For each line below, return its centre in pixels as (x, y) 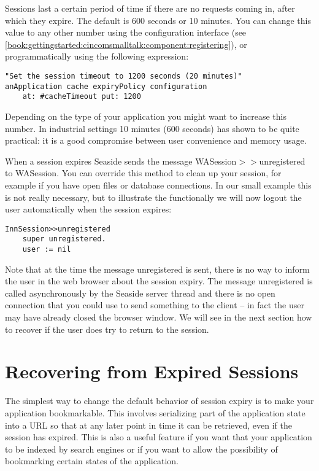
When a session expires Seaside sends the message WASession (121, 161)
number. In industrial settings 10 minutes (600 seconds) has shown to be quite (152, 128)
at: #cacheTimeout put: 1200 (82, 97)
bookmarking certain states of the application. (92, 461)
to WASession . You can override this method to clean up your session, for (143, 173)
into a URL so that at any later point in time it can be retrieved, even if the (149, 425)
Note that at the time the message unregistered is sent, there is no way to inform (157, 269)
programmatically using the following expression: (97, 56)
